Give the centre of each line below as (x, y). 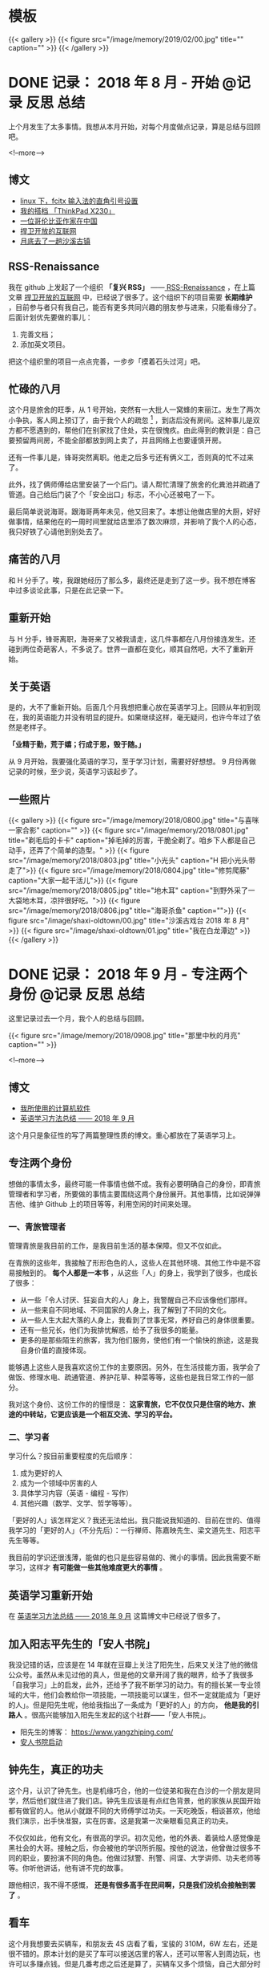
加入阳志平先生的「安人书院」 (82, 1644)
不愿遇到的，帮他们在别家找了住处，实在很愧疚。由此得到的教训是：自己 (141, 430)
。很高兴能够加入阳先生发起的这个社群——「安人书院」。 (117, 1715)
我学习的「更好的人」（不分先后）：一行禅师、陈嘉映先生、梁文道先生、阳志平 (134, 1530)
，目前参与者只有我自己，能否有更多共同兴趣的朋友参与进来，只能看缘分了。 (134, 307)
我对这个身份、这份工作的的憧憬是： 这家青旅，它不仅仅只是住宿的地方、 (128, 1404)
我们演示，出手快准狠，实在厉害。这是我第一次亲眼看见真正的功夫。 (120, 1820)
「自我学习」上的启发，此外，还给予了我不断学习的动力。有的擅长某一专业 (131, 1685)
